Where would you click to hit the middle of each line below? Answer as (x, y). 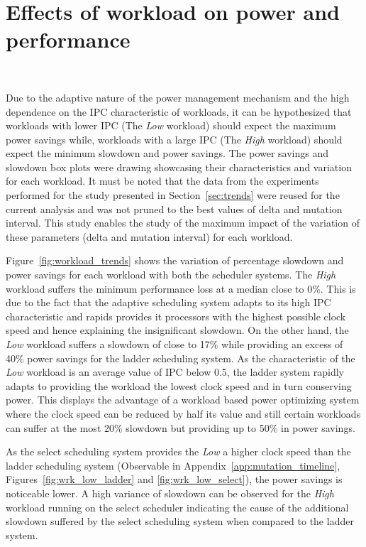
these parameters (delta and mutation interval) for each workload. (149, 236)
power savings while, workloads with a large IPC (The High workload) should (174, 139)
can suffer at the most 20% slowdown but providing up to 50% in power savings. (181, 427)
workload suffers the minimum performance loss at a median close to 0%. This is (181, 288)
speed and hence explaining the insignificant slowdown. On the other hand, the (177, 330)
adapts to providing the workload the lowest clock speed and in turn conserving (179, 385)
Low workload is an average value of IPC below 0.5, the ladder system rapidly (175, 372)
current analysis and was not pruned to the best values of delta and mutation (174, 208)
